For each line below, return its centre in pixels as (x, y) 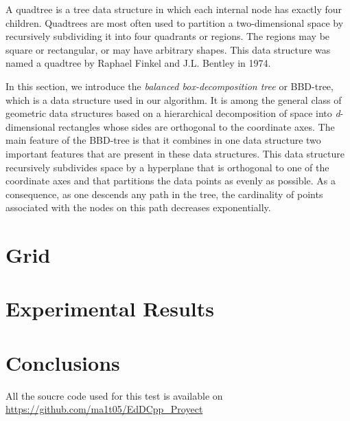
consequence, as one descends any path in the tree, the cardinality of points (164, 194)
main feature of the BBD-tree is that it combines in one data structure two (163, 140)
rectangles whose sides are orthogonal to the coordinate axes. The (197, 126)
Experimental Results (110, 309)
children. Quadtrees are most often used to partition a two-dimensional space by (175, 22)
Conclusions (63, 362)
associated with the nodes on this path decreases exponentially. (138, 207)
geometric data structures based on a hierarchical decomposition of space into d (173, 113)
